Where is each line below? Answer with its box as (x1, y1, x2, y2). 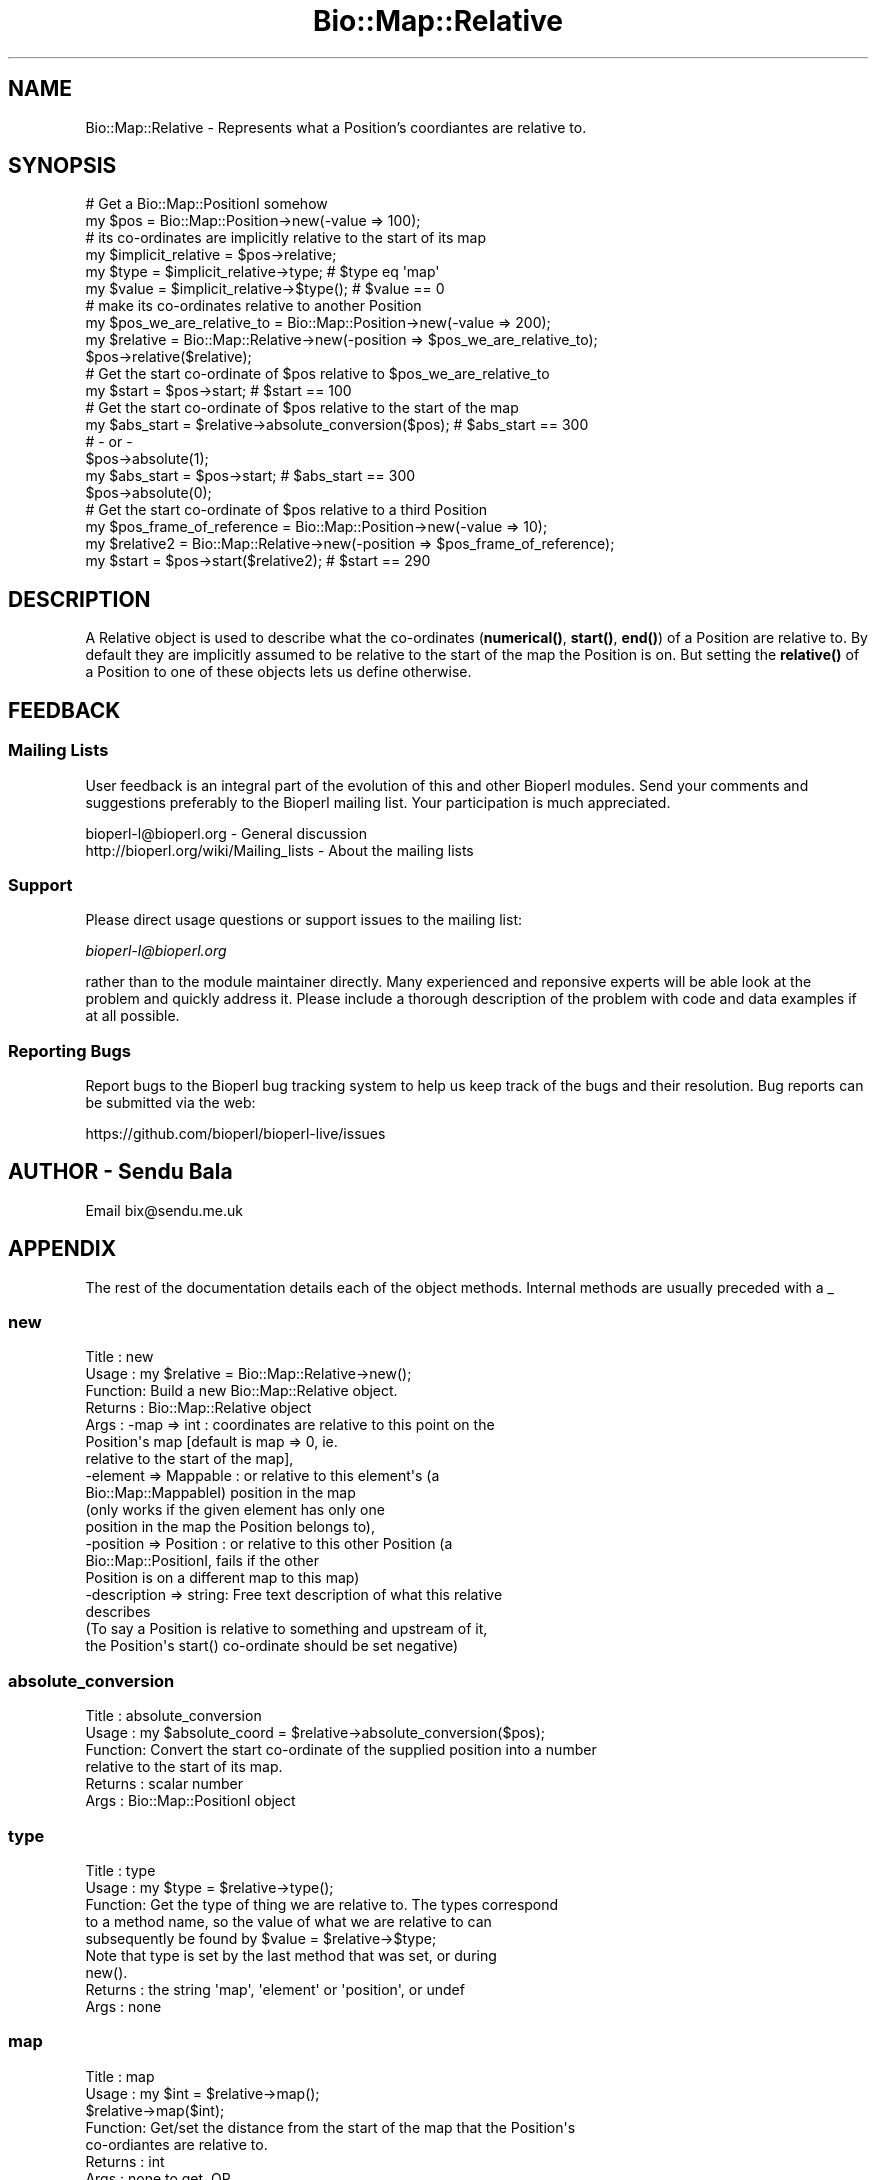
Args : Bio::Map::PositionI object (85, 1792, 296, 1810)
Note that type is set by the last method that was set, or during (85, 1946, 497, 1964)
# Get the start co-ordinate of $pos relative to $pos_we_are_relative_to (85, 365, 550, 383)
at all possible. (85, 1007, 180, 1025)
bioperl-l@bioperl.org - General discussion (85, 824, 368, 842)
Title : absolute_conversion (85, 1707, 262, 1725)
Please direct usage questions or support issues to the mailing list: (85, 911, 522, 929)
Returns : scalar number (85, 1775, 243, 1793)
